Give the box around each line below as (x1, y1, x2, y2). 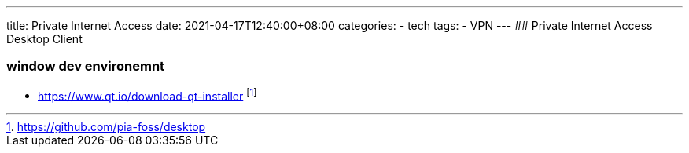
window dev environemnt (6, 58, 165, 75)
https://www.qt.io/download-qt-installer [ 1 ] (38, 86, 257, 103)
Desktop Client (6, 32, 83, 46)
